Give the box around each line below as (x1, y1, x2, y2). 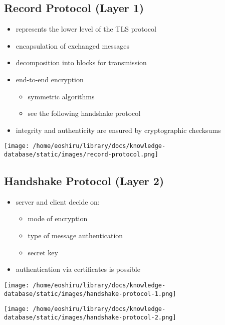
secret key (28, 247, 58, 257)
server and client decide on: (16, 196, 100, 207)
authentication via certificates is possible (16, 264, 140, 274)
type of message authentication (28, 230, 123, 241)
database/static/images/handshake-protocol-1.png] (4, 290, 176, 297)
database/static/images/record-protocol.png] (4, 151, 158, 158)
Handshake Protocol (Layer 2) (4, 173, 164, 189)
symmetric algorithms (28, 91, 95, 101)
